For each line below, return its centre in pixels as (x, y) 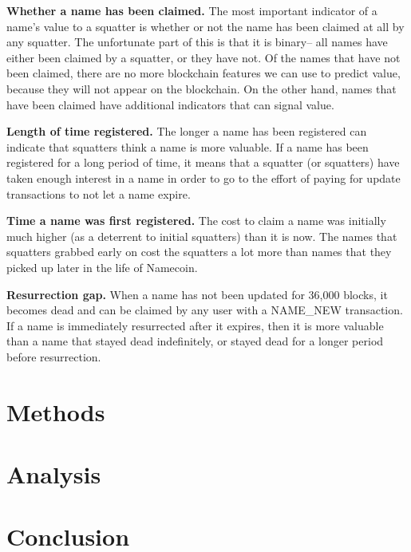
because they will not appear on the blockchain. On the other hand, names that (202, 88)
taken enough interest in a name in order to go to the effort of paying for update (204, 177)
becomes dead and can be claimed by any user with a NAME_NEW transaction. (205, 310)
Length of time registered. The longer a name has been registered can (187, 131)
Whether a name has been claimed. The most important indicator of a (192, 10)
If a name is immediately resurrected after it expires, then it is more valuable (195, 325)
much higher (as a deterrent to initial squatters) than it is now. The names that (202, 236)
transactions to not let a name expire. (99, 193)
